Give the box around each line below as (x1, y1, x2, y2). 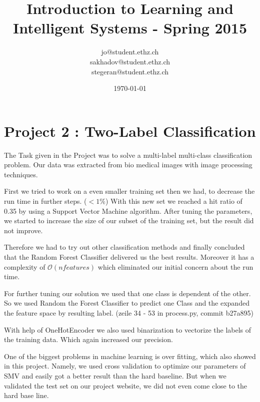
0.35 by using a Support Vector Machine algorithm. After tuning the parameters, (4, 205, 252, 216)
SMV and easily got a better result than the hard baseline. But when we (4, 370, 226, 381)
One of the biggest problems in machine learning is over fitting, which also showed (4, 351, 256, 361)
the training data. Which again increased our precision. (4, 334, 173, 345)
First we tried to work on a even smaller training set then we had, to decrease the (4, 186, 255, 196)
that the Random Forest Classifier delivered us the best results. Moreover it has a (4, 251, 254, 262)
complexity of (4, 261, 45, 272)
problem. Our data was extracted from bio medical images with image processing (4, 159, 252, 170)
